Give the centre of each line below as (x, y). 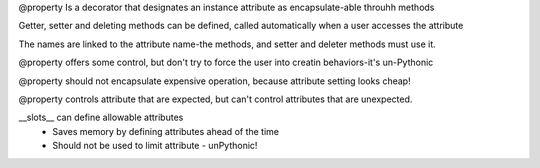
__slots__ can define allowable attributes (101, 117)
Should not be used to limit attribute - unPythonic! (155, 146)
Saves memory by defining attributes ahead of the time (166, 131)
